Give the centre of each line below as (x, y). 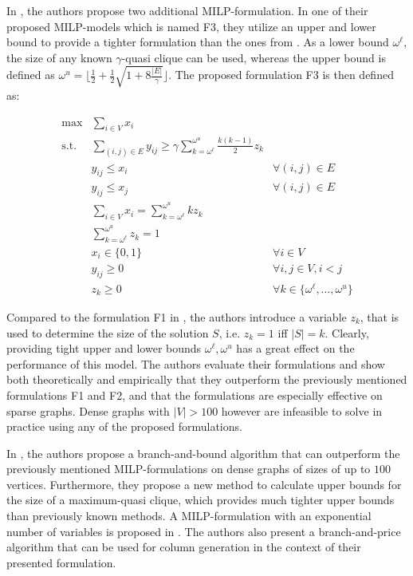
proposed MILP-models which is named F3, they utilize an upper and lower (191, 26)
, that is (380, 316)
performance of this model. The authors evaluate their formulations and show (196, 363)
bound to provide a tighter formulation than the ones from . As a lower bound (198, 42)
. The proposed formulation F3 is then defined (281, 75)
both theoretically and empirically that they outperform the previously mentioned (207, 379)
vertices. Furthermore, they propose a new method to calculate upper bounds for (204, 484)
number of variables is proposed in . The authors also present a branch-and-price (204, 531)
